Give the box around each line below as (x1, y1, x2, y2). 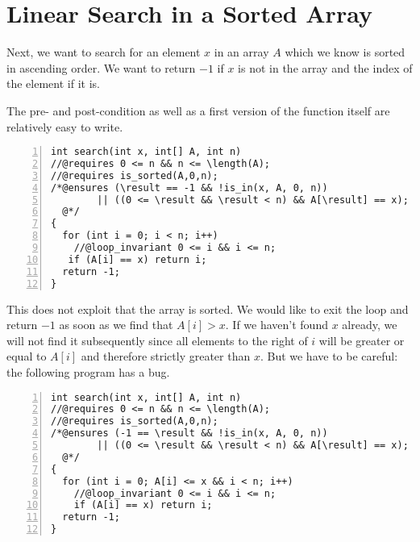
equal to (6, 348, 47, 365)
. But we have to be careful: (260, 348, 398, 365)
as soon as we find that (59, 316, 173, 333)
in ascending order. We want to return (6, 59, 196, 76)
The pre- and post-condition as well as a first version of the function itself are (6, 102, 390, 119)
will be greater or (318, 331, 405, 348)
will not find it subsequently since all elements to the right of (6, 331, 308, 348)
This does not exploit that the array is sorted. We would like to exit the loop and (6, 300, 409, 317)
